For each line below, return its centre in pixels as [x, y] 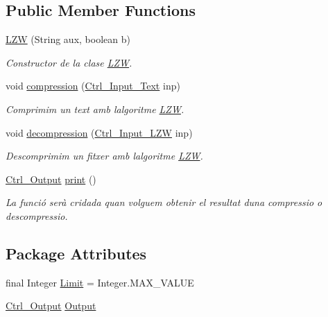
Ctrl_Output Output [51, 306]
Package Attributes [76, 253]
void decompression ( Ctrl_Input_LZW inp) [99, 132]
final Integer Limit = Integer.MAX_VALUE [100, 282]
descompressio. [37, 215]
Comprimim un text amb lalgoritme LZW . [95, 109]
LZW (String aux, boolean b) [68, 39]
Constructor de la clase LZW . [69, 62]
